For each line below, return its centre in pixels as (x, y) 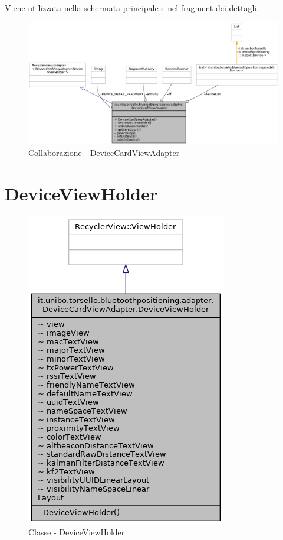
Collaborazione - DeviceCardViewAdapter (104, 152)
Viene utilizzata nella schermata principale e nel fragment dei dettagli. (132, 8)
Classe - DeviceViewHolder (77, 532)
